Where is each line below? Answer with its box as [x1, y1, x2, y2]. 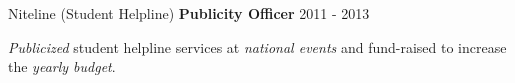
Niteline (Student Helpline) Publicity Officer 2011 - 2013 [8, 3, 370, 23]
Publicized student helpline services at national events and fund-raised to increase [8, 36, 507, 57]
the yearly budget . [8, 56, 116, 77]
